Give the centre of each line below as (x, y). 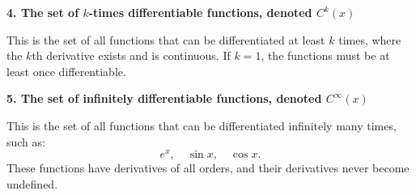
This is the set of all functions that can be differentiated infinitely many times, (202, 125)
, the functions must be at (325, 55)
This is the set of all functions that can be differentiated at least (166, 39)
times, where (370, 39)
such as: (26, 141)
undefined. (32, 183)
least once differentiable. (66, 71)
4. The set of (43, 12)
